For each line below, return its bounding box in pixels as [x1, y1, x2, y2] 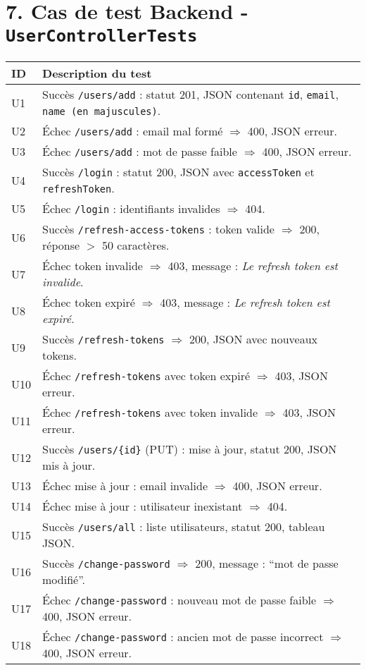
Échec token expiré [42, 294, 135, 311]
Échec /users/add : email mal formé [42, 123, 223, 140]
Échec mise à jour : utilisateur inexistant [42, 498, 243, 515]
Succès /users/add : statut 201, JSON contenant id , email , [42, 86, 339, 103]
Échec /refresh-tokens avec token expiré [42, 367, 251, 384]
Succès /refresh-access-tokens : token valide [42, 221, 274, 238]
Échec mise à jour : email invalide [42, 477, 208, 494]
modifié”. [42, 571, 85, 588]
